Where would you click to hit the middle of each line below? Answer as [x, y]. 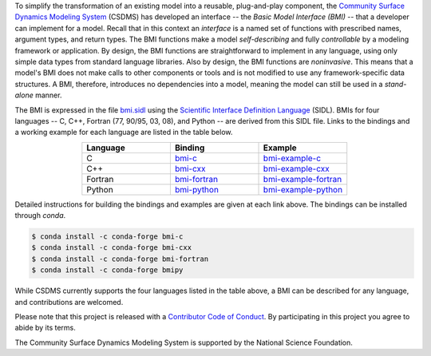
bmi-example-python [303, 189]
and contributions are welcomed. [69, 302]
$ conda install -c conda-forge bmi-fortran [120, 259]
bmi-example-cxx [297, 168]
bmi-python [197, 189]
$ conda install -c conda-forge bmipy [107, 270]
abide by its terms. [45, 328]
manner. [48, 95]
